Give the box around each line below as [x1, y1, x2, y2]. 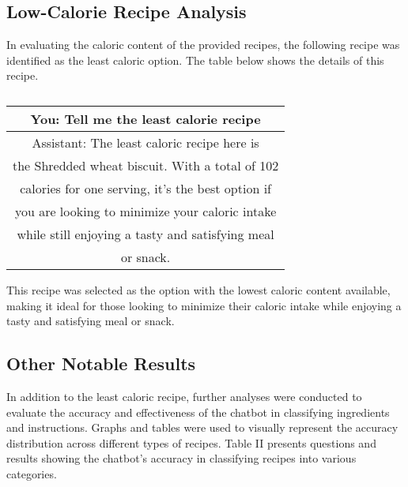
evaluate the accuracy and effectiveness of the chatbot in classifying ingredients [6, 403, 390, 420]
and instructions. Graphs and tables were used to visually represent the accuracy [6, 419, 399, 436]
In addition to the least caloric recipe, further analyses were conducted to [6, 388, 362, 404]
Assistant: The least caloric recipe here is [32, 133, 259, 152]
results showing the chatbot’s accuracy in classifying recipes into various [6, 450, 357, 466]
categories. [6, 465, 57, 481]
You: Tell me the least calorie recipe [30, 109, 261, 128]
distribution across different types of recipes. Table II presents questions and [6, 434, 376, 451]
